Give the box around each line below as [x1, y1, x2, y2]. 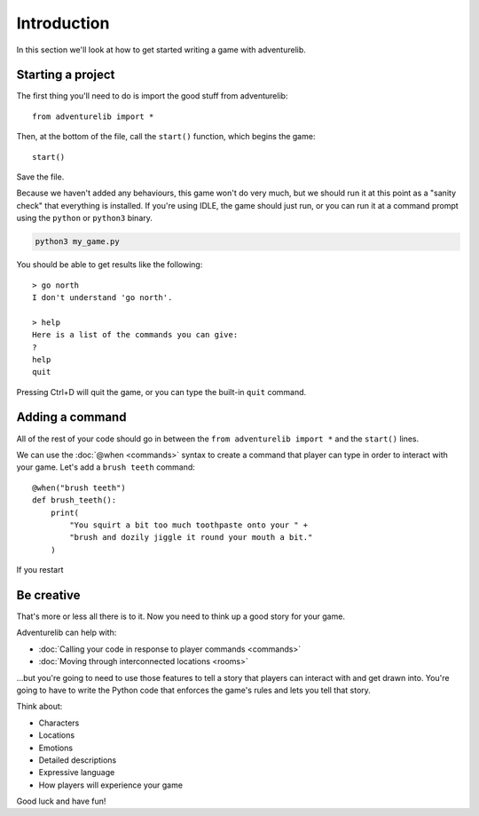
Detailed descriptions [38, 755, 117, 765]
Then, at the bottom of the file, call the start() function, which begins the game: [16, 131, 316, 142]
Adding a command [16, 409, 127, 425]
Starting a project [16, 67, 115, 83]
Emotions [38, 742, 74, 753]
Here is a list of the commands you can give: [32, 329, 239, 340]
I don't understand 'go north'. [32, 292, 173, 302]
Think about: [16, 701, 63, 712]
